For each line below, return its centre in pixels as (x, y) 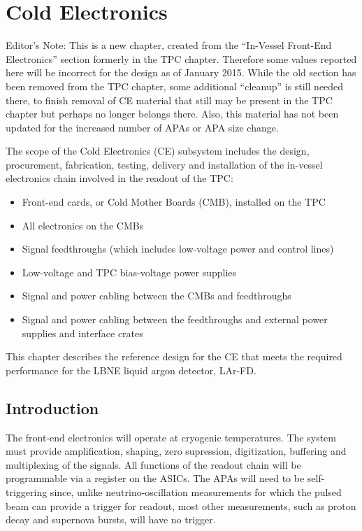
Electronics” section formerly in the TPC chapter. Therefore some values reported (181, 58)
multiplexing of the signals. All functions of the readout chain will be (153, 464)
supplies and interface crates (82, 333)
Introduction (52, 408)
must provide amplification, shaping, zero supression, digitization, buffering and (176, 451)
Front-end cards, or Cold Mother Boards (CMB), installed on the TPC (174, 202)
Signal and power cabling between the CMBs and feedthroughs (157, 296)
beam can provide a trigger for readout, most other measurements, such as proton (181, 505)
